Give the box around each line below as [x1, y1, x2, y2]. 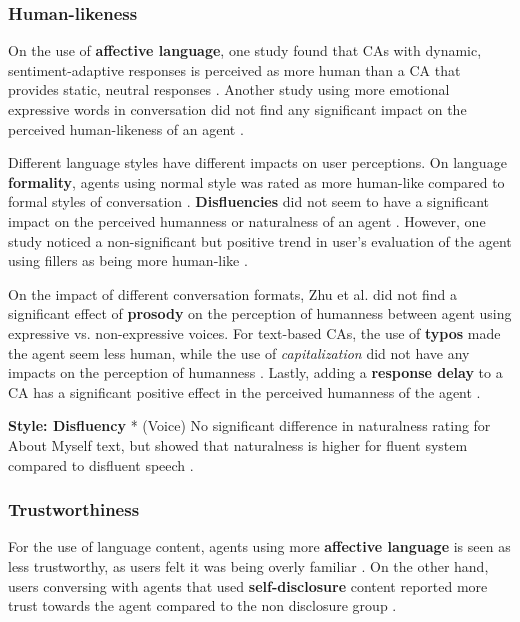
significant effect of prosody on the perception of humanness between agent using [8, 303, 512, 324]
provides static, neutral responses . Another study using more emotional [8, 79, 450, 100]
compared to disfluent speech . [8, 454, 194, 475]
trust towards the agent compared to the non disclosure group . [8, 595, 397, 616]
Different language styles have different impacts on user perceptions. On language [8, 152, 507, 173]
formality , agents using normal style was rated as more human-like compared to [8, 171, 505, 192]
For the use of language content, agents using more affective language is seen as [8, 536, 511, 557]
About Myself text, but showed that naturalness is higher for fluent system [8, 434, 468, 455]
